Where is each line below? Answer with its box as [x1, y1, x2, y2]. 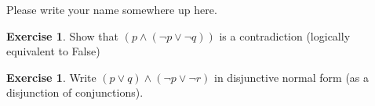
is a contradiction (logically [219, 27, 351, 44]
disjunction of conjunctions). [6, 84, 144, 101]
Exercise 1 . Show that [6, 27, 119, 44]
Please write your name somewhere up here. [6, 2, 217, 17]
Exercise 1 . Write [6, 69, 96, 85]
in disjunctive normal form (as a [214, 69, 370, 85]
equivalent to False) [6, 43, 100, 59]
